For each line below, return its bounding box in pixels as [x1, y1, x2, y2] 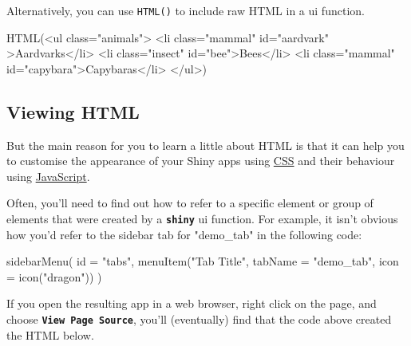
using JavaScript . [6, 167, 90, 184]
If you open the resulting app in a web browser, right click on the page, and [6, 295, 377, 312]
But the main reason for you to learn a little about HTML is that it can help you [6, 136, 405, 153]
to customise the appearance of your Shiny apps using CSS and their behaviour [6, 152, 395, 169]
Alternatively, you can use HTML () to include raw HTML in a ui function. [6, 2, 365, 18]
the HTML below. [6, 326, 94, 343]
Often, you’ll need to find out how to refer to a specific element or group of [6, 195, 373, 211]
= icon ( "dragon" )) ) [6, 268, 102, 285]
